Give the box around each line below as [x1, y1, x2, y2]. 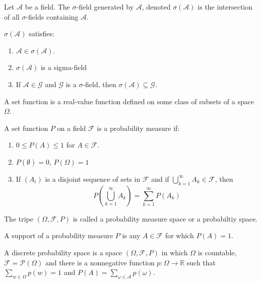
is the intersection [198, 2, 252, 12]
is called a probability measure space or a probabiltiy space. [73, 213, 258, 224]
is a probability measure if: [97, 122, 180, 133]
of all [4, 11, 20, 22]
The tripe [4, 213, 33, 224]
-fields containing [26, 11, 79, 22]
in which [161, 247, 188, 257]
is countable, [198, 247, 237, 257]
